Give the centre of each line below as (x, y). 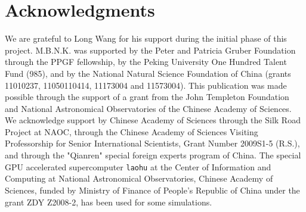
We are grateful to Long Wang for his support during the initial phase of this (146, 38)
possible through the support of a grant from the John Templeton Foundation (147, 97)
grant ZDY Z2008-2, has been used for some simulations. (109, 202)
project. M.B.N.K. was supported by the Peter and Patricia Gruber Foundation (150, 50)
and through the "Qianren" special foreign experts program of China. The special (153, 155)
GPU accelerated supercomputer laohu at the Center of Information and (138, 166)
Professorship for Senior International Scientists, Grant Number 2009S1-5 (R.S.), (152, 143)
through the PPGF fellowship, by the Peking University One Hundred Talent (146, 62)
